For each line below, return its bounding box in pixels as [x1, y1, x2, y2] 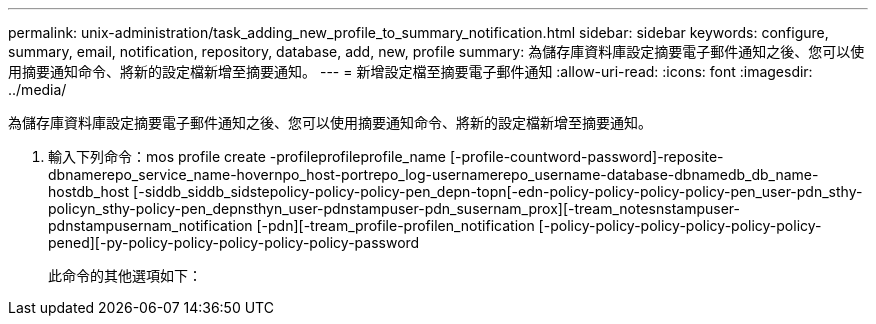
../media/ [8, 81, 67, 98]
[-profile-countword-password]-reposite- [449, 148, 724, 165]
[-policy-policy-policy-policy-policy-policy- [538, 217, 822, 234]
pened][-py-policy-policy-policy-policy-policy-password [48, 234, 420, 251]
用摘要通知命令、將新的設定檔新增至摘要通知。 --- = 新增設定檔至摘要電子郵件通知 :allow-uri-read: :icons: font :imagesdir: [8, 63, 813, 80]
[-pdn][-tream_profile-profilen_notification [256, 217, 535, 234]
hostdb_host [48, 183, 130, 200]
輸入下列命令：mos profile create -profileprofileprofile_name [48, 148, 447, 165]
